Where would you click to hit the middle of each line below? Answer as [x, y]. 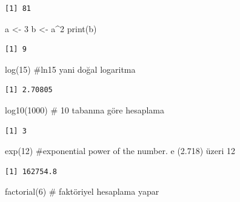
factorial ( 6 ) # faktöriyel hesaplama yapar [82, 191]
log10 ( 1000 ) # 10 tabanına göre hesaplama [85, 109]
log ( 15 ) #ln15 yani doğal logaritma [70, 69]
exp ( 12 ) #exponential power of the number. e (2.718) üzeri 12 [120, 151]
